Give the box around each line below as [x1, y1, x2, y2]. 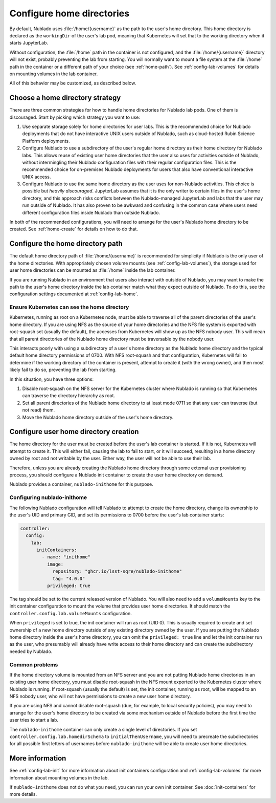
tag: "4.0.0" [52, 576, 85, 581]
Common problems [9, 661, 58, 668]
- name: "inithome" [41, 554, 90, 560]
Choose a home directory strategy [9, 94, 121, 102]
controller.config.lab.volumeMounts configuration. [9, 610, 132, 616]
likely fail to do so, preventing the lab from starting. [9, 366, 117, 373]
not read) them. [22, 407, 55, 413]
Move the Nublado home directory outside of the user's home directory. [22, 414, 174, 420]
